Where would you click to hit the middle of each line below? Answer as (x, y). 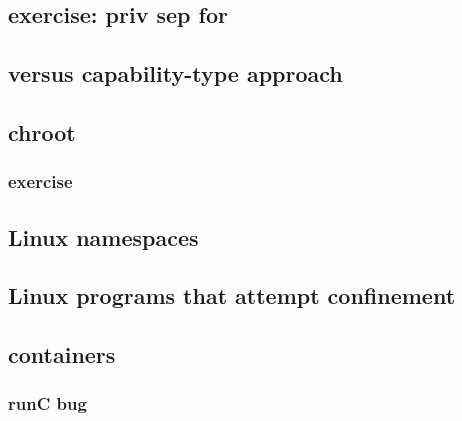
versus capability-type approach (175, 73)
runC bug (47, 403)
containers (62, 354)
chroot (42, 131)
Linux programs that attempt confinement (232, 295)
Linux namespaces (103, 236)
